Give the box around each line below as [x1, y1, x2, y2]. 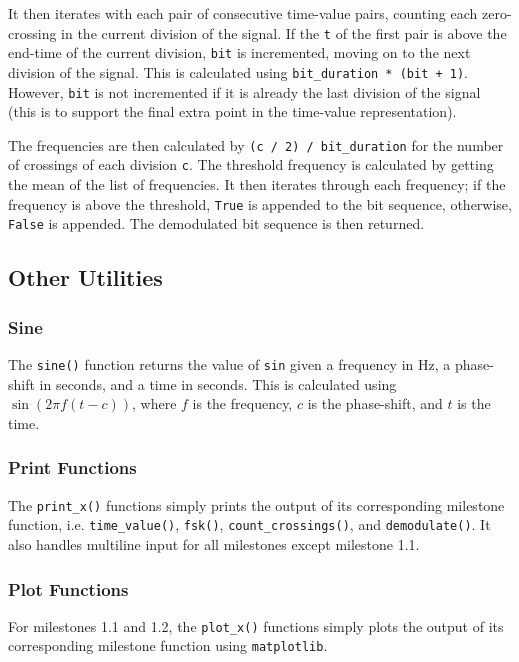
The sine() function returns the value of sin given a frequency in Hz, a [8, 354, 451, 375]
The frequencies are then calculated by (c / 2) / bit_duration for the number [8, 134, 504, 155]
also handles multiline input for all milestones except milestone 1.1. [8, 534, 420, 554]
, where [132, 393, 177, 414]
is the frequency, [192, 393, 293, 414]
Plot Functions [8, 576, 129, 601]
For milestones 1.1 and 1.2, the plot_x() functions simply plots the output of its [8, 615, 504, 636]
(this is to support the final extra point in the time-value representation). [8, 101, 457, 122]
